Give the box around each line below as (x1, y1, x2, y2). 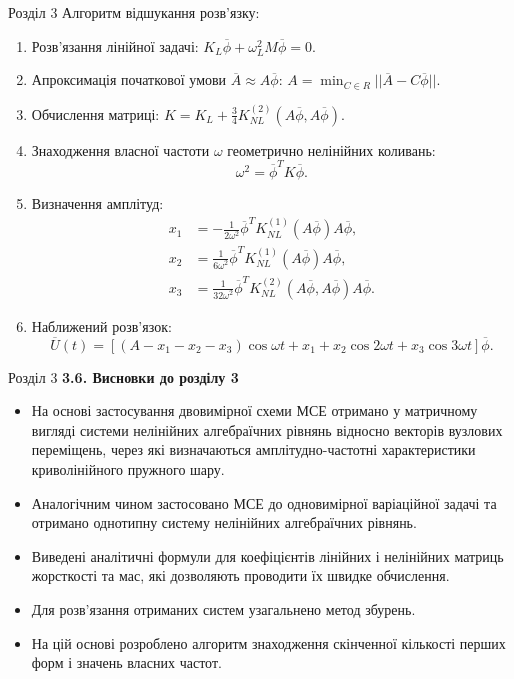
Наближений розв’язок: (31, 315, 172, 336)
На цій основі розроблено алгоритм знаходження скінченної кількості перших (31, 632, 506, 653)
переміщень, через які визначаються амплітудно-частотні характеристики (31, 439, 476, 460)
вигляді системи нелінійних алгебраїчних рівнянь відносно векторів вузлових (31, 419, 503, 440)
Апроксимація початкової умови (31, 69, 227, 90)
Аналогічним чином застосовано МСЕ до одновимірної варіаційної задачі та (31, 492, 497, 513)
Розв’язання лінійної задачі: (31, 35, 199, 56)
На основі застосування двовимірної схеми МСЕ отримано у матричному (31, 400, 478, 421)
